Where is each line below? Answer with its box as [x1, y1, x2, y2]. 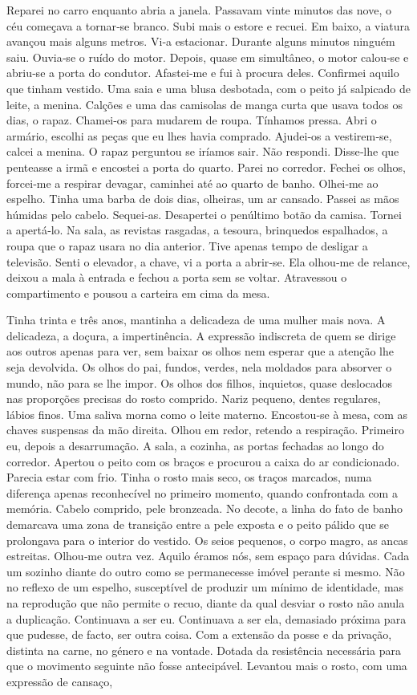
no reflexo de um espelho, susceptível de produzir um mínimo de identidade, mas [6, 579, 404, 595]
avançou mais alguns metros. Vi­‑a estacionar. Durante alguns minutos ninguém [6, 33, 395, 50]
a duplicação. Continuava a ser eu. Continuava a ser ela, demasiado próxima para [6, 610, 407, 627]
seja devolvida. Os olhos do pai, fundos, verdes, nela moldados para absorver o [6, 359, 392, 376]
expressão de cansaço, [6, 673, 113, 689]
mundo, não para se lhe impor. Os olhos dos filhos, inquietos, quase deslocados [6, 374, 393, 391]
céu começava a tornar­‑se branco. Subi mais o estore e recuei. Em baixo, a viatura [6, 17, 411, 34]
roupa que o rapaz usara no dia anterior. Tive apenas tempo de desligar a [6, 237, 368, 254]
